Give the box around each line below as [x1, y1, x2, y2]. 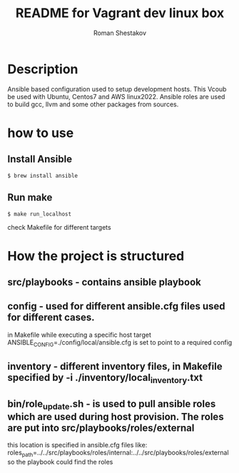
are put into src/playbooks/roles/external [7, 422, 195, 434]
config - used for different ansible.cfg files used [7, 300, 225, 312]
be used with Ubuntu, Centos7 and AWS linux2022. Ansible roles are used [7, 92, 225, 101]
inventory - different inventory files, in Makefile [7, 360, 223, 372]
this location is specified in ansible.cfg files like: [7, 441, 148, 449]
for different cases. [7, 312, 95, 324]
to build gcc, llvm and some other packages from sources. [7, 100, 179, 108]
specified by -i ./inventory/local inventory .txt [7, 372, 203, 386]
